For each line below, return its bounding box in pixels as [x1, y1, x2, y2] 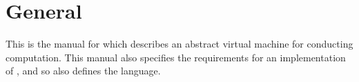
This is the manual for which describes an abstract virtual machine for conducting [6, 37, 353, 51]
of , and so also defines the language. [6, 63, 161, 78]
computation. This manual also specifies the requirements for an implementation [6, 50, 346, 64]
